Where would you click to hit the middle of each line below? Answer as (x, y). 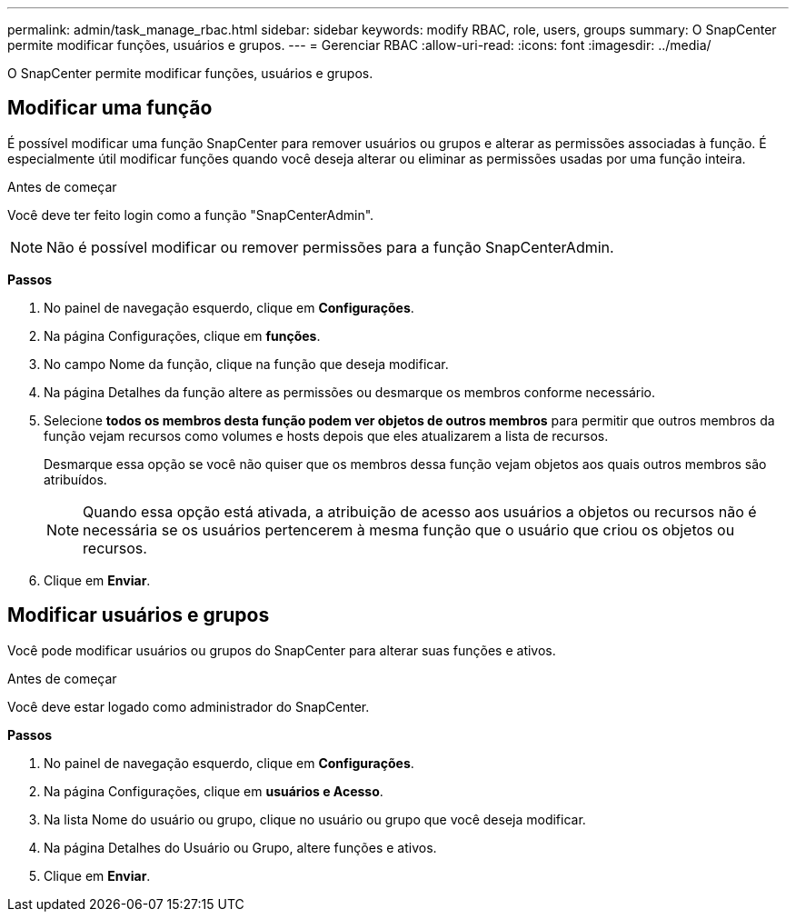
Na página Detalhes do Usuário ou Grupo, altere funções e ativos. (240, 847)
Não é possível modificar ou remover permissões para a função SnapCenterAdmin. (330, 247)
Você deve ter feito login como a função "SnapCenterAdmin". (191, 215)
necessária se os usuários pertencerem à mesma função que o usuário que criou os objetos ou (409, 529)
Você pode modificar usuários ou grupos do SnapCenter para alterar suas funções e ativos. (282, 650)
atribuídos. (75, 479)
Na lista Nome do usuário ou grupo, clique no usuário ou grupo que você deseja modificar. (315, 819)
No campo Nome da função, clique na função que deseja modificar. (246, 364)
